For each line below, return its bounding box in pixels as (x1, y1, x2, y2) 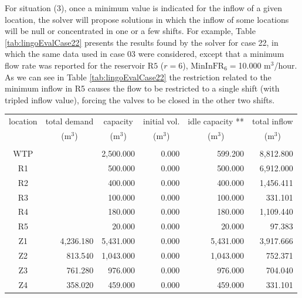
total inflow (252, 115, 293, 127)
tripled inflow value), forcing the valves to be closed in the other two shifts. (5, 93, 275, 106)
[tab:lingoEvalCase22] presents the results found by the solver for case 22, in (5, 36, 279, 48)
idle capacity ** (188, 115, 245, 127)
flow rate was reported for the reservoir (5, 59, 145, 71)
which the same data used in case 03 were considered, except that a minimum (5, 48, 284, 60)
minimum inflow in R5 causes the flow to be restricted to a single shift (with (5, 82, 280, 94)
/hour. (274, 59, 297, 71)
